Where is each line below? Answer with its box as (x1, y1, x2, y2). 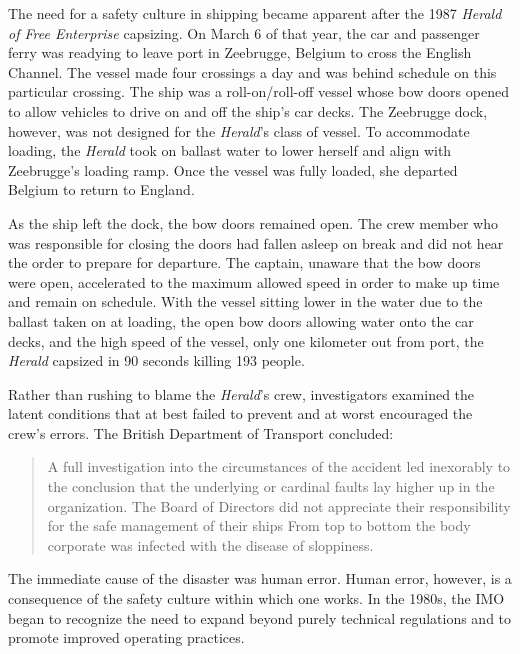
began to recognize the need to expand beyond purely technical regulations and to (8, 607, 512, 628)
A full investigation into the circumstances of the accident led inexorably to (47, 456, 511, 477)
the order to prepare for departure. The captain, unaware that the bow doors (8, 252, 481, 273)
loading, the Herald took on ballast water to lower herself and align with (8, 140, 452, 161)
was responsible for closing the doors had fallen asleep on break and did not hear (8, 232, 504, 253)
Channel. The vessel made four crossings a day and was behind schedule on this (8, 61, 497, 82)
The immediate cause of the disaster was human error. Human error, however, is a (8, 568, 512, 589)
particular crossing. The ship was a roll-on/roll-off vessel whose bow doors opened (8, 81, 509, 102)
